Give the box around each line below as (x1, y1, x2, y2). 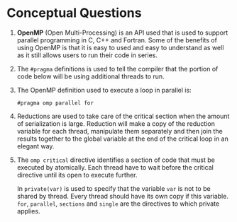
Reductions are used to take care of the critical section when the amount (16, 112, 230, 120)
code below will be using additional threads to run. (16, 72, 165, 81)
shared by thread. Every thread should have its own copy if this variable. (16, 192, 228, 200)
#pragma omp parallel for (16, 99, 94, 107)
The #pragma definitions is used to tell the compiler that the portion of (16, 64, 219, 73)
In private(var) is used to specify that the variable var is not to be (16, 184, 211, 192)
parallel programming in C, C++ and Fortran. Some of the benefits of (16, 35, 218, 44)
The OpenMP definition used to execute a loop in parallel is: (16, 86, 192, 94)
